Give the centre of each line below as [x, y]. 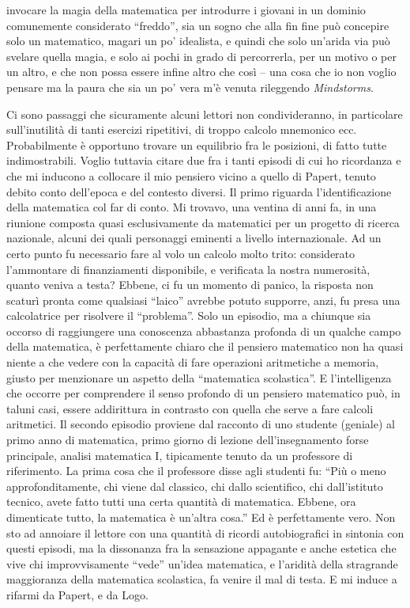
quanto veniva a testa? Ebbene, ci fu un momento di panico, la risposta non [190, 285]
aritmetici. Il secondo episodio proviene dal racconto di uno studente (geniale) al [201, 424]
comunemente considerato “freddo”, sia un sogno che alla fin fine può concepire [198, 25]
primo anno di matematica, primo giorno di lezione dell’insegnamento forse [188, 440]
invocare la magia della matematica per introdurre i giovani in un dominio [186, 9]
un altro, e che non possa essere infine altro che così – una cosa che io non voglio [201, 72]
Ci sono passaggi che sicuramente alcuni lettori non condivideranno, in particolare [205, 114]
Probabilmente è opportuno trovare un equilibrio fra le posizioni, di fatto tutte [197, 144]
